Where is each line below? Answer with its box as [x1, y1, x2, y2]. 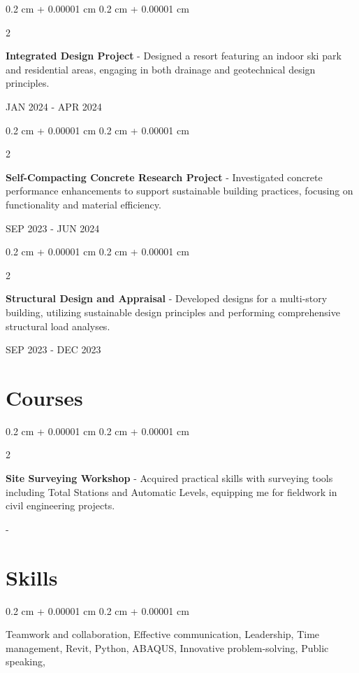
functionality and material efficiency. [6, 197, 161, 211]
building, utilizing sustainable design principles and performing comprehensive [6, 304, 340, 319]
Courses [6, 383, 83, 411]
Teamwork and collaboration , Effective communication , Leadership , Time [6, 627, 320, 642]
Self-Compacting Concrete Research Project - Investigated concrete [6, 169, 323, 184]
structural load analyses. [6, 318, 110, 333]
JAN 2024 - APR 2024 [6, 99, 102, 113]
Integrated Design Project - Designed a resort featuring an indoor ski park [6, 48, 342, 63]
